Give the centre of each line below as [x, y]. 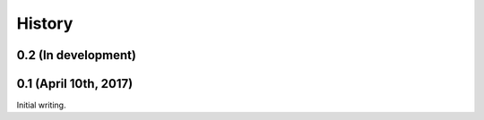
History [45, 23]
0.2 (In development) [76, 55]
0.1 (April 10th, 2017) [75, 84]
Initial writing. [41, 105]
